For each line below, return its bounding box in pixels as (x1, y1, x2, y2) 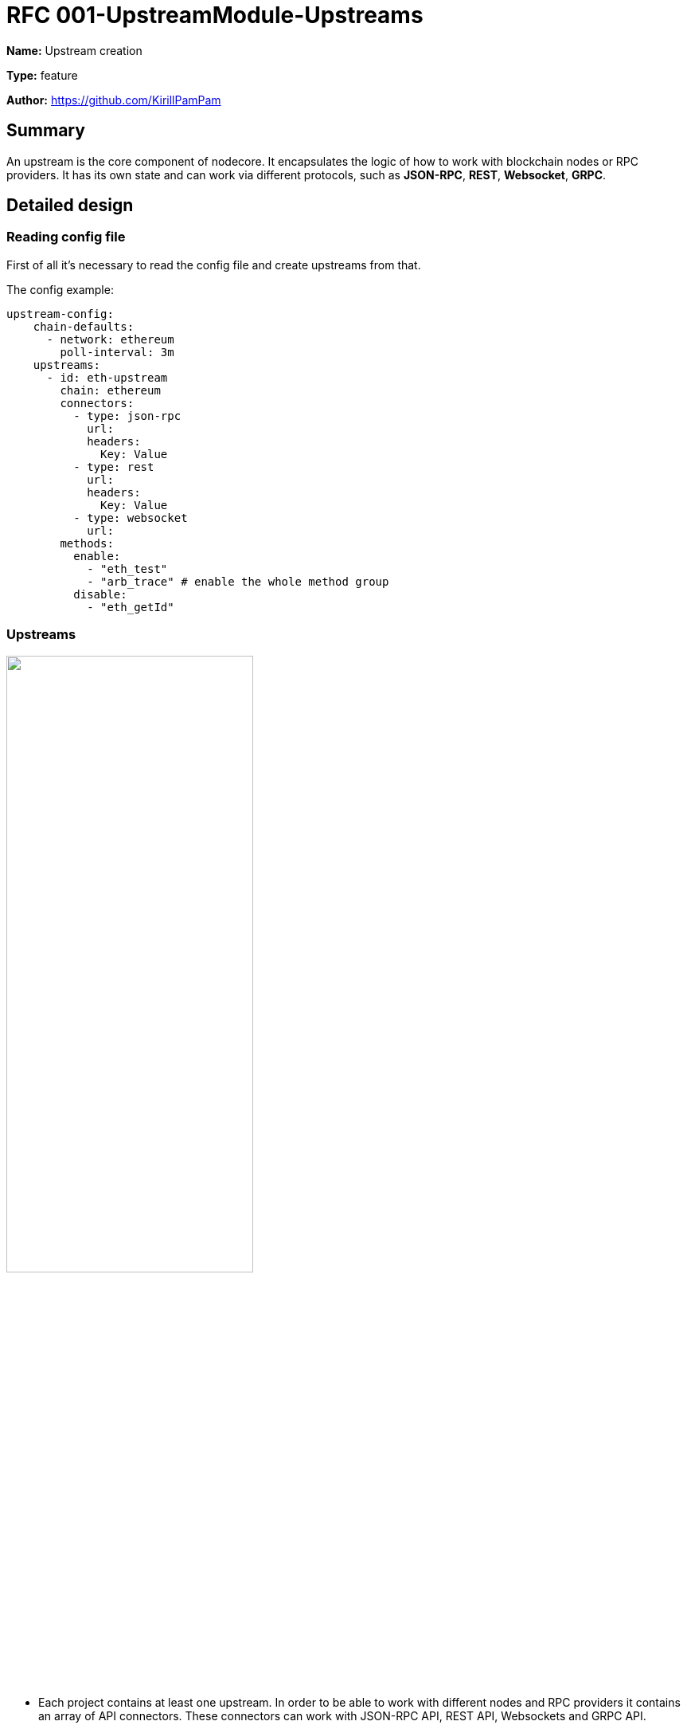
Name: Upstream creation (6, 43, 142, 57)
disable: (73, 587, 127, 601)
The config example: (6, 282, 114, 296)
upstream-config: (6, 307, 114, 320)
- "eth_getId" (87, 600, 174, 614)
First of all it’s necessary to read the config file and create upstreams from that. (6, 257, 421, 272)
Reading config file (6, 229, 126, 245)
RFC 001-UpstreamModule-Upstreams (6, 2, 424, 29)
